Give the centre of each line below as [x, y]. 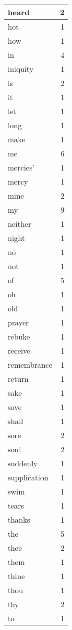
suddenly [23, 463]
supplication [28, 477]
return [18, 379]
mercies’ [21, 167]
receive [19, 350]
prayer [18, 322]
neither [19, 224]
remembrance [30, 365]
